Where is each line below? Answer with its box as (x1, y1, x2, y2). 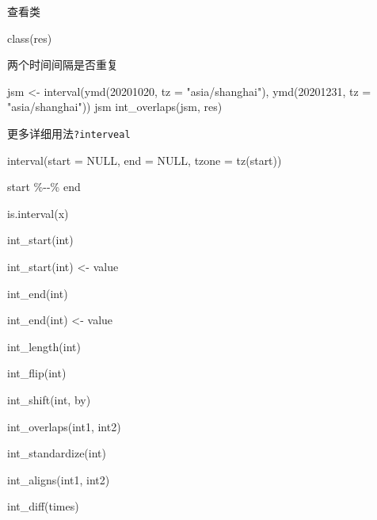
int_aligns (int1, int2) (7, 471, 110, 487)
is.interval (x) (7, 205, 69, 221)
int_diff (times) (7, 498, 79, 514)
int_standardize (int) (7, 445, 106, 461)
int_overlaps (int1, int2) (7, 418, 121, 434)
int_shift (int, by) (7, 391, 91, 407)
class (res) (7, 29, 52, 46)
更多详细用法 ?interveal (7, 124, 131, 141)
